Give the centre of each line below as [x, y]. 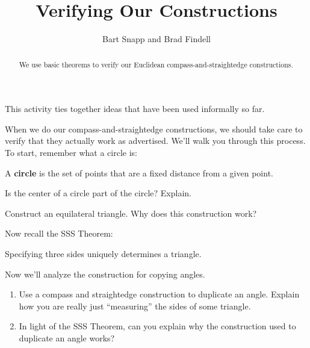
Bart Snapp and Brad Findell [157, 39]
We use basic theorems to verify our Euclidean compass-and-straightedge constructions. [156, 64]
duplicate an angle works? [67, 337]
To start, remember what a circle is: [71, 152]
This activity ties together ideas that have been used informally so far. [135, 109]
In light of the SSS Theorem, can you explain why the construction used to [157, 326]
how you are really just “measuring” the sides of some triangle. [135, 306]
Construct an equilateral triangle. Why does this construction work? [131, 213]
